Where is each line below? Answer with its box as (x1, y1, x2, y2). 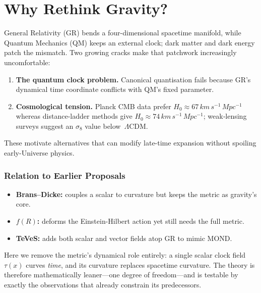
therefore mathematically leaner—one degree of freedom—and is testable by (4, 269, 238, 280)
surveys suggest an (16, 120, 74, 131)
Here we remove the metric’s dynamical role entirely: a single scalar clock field (4, 250, 246, 260)
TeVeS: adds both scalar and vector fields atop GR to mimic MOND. (16, 232, 232, 243)
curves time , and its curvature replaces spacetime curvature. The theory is (26, 259, 255, 270)
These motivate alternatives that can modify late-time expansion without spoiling (4, 137, 256, 148)
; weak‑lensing (203, 111, 247, 121)
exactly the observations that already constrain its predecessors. (4, 279, 202, 290)
